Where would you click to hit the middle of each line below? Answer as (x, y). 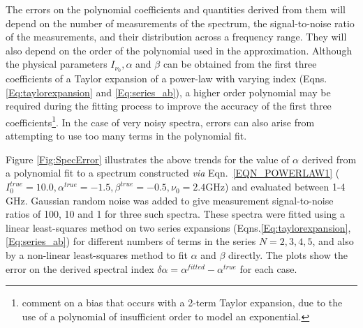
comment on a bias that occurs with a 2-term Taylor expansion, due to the (182, 303)
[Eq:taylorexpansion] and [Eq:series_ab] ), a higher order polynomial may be (168, 92)
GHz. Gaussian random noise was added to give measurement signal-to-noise (170, 200)
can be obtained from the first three (240, 64)
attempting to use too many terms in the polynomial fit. (126, 136)
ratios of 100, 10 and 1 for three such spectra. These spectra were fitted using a (175, 214)
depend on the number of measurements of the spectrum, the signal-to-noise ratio (180, 23)
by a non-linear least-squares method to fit (97, 255)
